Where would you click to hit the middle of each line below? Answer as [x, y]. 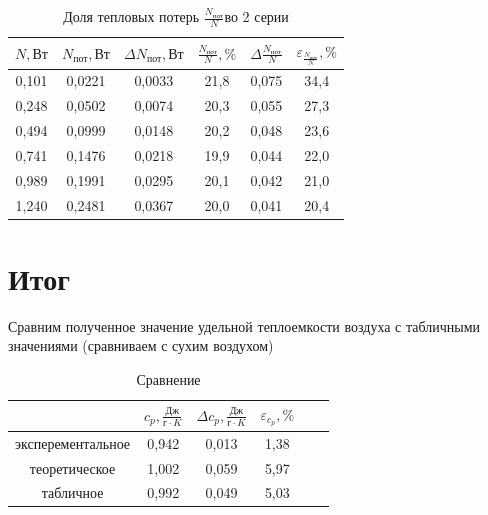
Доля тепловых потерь [131, 16]
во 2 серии [256, 16]
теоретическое [72, 467]
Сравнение [168, 379]
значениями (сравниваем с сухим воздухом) [141, 345]
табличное [72, 492]
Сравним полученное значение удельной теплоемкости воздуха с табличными [244, 325]
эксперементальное [73, 442]
